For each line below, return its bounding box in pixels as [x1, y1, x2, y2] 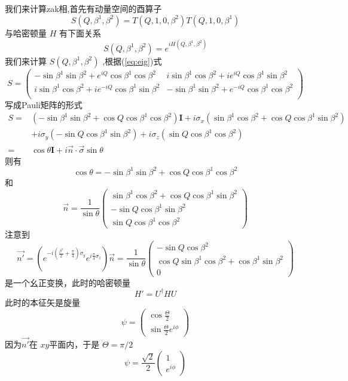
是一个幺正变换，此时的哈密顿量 [5, 276, 130, 288]
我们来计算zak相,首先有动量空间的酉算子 [5, 2, 162, 14]
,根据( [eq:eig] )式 [102, 54, 162, 67]
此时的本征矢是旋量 [5, 296, 80, 308]
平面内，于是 [49, 338, 100, 351]
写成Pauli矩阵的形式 [5, 98, 83, 110]
